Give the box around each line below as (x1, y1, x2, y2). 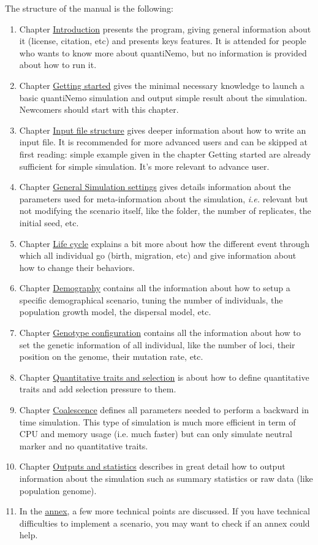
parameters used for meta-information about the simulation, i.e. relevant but (19, 192, 308, 205)
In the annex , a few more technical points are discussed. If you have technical (19, 505, 310, 517)
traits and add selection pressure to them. (19, 383, 176, 395)
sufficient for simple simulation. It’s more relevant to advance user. (19, 159, 270, 172)
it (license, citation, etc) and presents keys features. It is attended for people (19, 34, 306, 47)
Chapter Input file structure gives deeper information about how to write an (19, 123, 306, 136)
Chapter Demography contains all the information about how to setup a (19, 281, 290, 294)
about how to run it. (19, 58, 97, 71)
